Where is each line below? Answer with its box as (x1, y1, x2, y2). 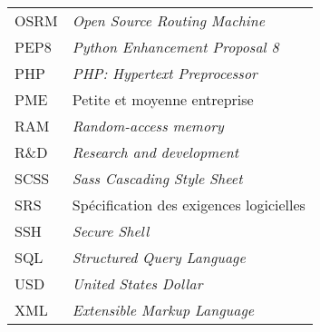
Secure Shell (72, 220, 150, 241)
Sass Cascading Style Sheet (72, 168, 243, 189)
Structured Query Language (72, 247, 246, 268)
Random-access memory (72, 115, 224, 136)
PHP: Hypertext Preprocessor (72, 63, 257, 83)
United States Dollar (72, 273, 203, 294)
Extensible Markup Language (72, 299, 255, 320)
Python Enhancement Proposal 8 (72, 36, 279, 57)
